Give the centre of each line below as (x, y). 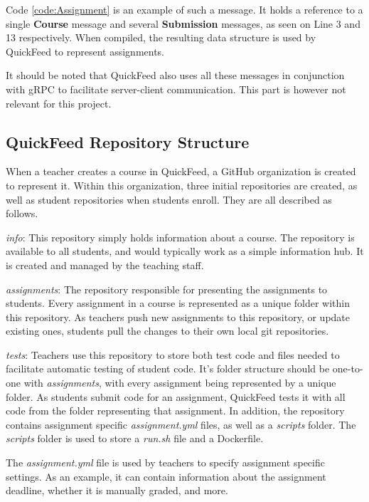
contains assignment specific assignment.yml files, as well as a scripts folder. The (181, 424)
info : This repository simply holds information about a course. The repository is (180, 237)
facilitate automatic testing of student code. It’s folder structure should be (168, 368)
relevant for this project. (59, 103)
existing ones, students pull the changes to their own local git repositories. (167, 331)
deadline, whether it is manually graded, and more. (117, 490)
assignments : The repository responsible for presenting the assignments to (167, 289)
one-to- (348, 368)
